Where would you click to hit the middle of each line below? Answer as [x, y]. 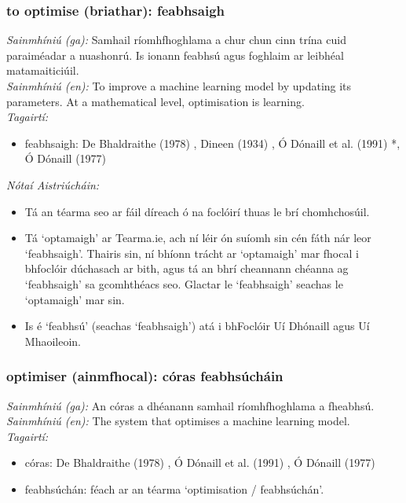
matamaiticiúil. [43, 70]
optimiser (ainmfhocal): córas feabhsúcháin [145, 376]
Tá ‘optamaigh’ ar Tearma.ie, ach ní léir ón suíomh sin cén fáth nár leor [198, 238]
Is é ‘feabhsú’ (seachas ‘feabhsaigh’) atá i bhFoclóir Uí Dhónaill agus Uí [197, 326]
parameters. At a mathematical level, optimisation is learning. [155, 101]
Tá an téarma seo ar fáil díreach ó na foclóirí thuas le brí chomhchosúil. [197, 211]
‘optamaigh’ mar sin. [75, 299]
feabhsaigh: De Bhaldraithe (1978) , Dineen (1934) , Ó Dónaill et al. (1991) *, [212, 143]
